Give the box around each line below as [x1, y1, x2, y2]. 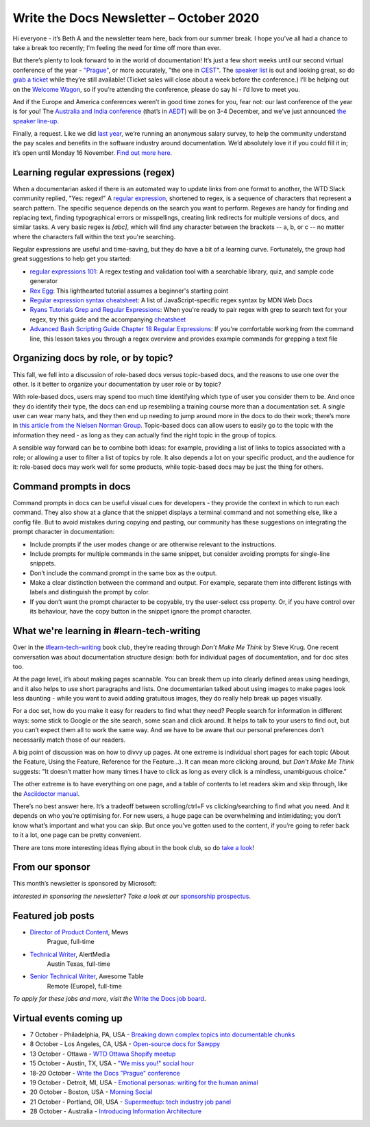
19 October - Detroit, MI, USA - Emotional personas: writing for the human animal [29, 1078, 258, 1087]
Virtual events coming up [12, 1012, 123, 1024]
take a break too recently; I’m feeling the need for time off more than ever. [12, 43, 221, 51]
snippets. [29, 559, 56, 568]
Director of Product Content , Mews [29, 928, 129, 936]
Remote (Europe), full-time [47, 982, 123, 990]
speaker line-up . [12, 117, 60, 125]
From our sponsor [12, 861, 90, 873]
